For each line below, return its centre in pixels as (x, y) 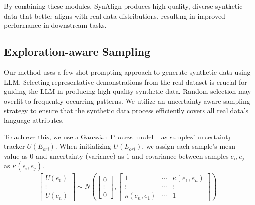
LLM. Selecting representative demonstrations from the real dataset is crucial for (126, 81)
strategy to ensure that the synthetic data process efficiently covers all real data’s (126, 110)
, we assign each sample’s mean (189, 146)
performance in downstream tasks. (55, 25)
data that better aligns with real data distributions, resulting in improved (115, 15)
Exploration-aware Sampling (77, 52)
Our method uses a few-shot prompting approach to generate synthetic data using (127, 72)
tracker (14, 146)
